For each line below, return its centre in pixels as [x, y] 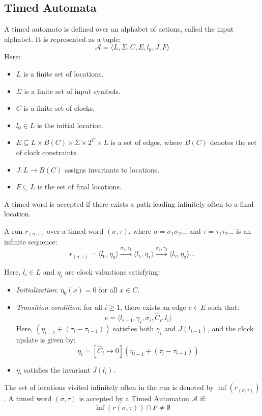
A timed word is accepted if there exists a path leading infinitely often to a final [129, 203]
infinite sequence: [31, 242]
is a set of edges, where [147, 142]
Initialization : [37, 289]
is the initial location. [70, 125]
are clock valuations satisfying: [112, 271]
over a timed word [75, 230]
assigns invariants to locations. [112, 169]
